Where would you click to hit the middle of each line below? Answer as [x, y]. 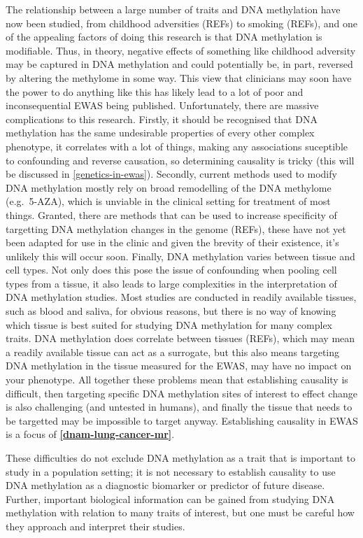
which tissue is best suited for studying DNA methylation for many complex [169, 324]
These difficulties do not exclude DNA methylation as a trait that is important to [180, 458]
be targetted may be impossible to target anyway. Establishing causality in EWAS [182, 420]
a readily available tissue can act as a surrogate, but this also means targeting [173, 352]
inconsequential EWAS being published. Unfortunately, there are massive [162, 105]
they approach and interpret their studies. [95, 526]
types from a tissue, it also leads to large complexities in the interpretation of [171, 283]
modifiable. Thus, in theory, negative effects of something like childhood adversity [181, 50]
